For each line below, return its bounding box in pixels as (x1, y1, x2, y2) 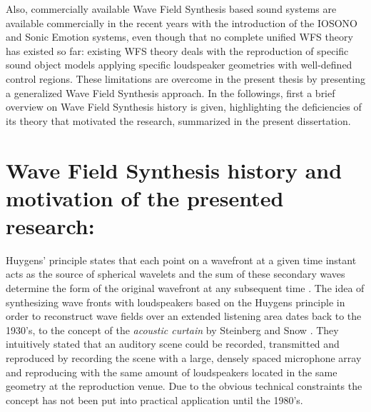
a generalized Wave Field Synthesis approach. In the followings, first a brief (6, 85, 335, 100)
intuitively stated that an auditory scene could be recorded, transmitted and (6, 336, 340, 351)
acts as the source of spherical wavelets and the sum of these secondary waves (6, 266, 345, 281)
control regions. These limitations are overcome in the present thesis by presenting (6, 71, 365, 86)
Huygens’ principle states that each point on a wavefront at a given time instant (6, 252, 357, 267)
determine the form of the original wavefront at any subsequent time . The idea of (6, 281, 365, 296)
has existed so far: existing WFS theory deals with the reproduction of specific (6, 43, 349, 58)
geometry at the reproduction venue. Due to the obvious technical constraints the (6, 378, 362, 393)
